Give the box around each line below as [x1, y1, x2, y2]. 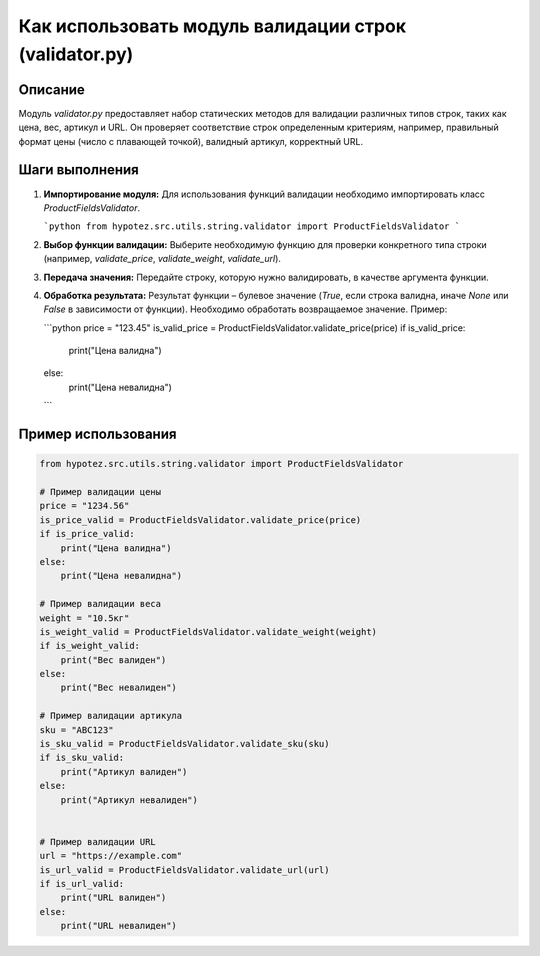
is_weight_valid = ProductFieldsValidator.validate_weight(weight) [39, 626, 378, 637]
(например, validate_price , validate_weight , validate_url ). [43, 253, 282, 265]
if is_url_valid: [39, 878, 125, 889]
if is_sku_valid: [39, 752, 125, 764]
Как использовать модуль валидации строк [18, 15, 407, 37]
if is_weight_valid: [39, 640, 140, 652]
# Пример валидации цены [39, 486, 162, 498]
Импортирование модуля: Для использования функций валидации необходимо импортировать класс [43, 188, 485, 200]
